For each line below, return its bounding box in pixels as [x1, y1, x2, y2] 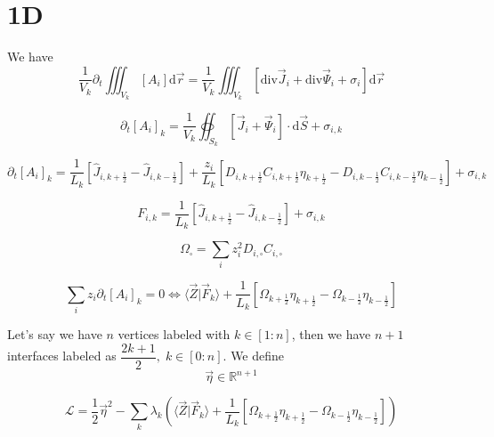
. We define [223, 346, 285, 365]
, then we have [291, 325, 371, 344]
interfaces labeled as [7, 346, 117, 365]
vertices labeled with [117, 325, 231, 344]
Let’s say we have [7, 325, 102, 344]
